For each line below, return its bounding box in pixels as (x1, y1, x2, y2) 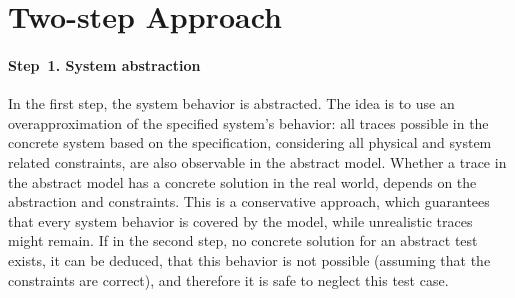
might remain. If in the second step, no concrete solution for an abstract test (8, 230, 478, 251)
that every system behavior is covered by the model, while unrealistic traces (8, 210, 473, 231)
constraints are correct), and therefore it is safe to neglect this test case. (8, 269, 449, 290)
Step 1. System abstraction (8, 54, 201, 75)
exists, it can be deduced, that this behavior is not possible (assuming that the (8, 249, 491, 270)
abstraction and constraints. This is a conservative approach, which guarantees (8, 191, 490, 212)
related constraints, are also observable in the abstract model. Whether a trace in (8, 151, 507, 172)
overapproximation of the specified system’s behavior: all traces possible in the (8, 112, 489, 133)
